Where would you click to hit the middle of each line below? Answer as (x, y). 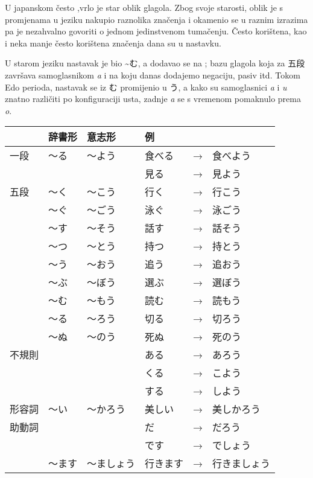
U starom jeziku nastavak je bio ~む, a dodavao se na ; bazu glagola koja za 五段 (155, 63)
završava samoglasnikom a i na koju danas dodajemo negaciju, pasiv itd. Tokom (153, 75)
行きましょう (242, 464)
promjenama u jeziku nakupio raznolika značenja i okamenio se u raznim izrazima (156, 19)
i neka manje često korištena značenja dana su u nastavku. (113, 43)
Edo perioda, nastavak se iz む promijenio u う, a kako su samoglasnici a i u (146, 87)
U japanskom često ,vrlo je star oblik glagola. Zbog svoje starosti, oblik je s (144, 7)
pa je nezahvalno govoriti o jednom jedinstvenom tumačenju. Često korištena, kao (156, 31)
